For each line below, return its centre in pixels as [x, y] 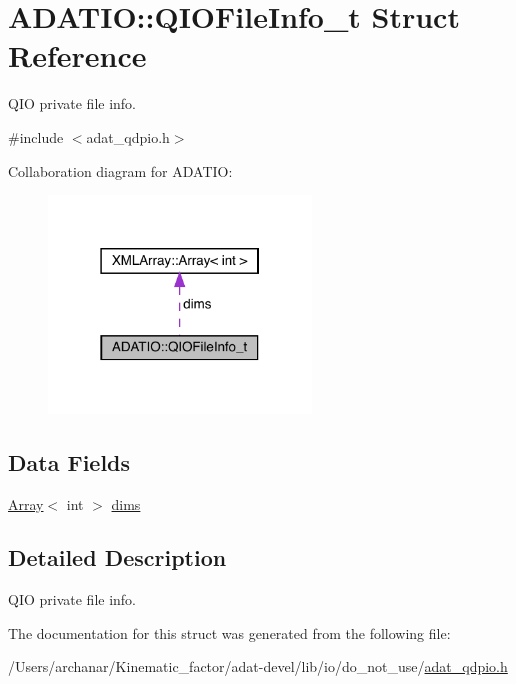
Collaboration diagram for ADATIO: [120, 170]
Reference [77, 55]
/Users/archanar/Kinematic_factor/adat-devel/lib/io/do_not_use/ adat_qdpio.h [258, 666]
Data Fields [69, 461]
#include [36, 136]
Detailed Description [117, 557]
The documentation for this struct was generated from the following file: [229, 632]
